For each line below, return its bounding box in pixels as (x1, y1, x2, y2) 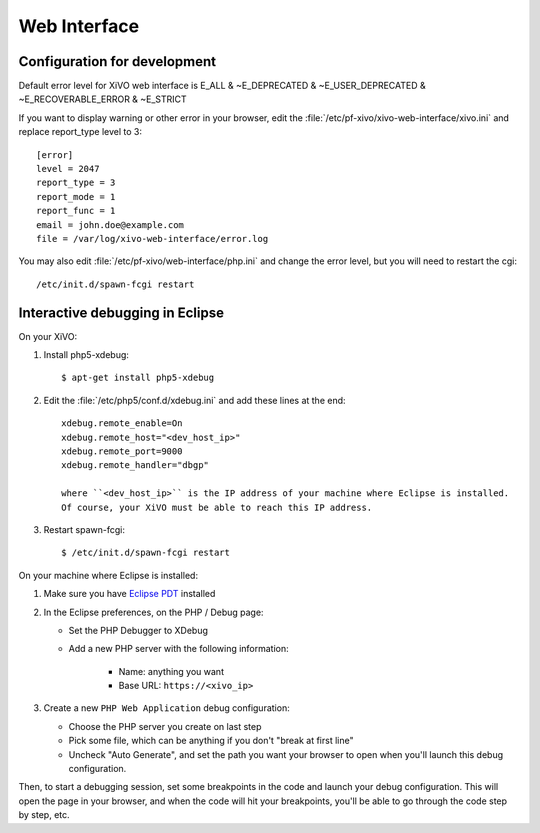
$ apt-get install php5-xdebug (61, 372, 215, 384)
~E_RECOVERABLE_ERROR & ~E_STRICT (18, 93, 187, 105)
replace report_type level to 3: (18, 126, 142, 138)
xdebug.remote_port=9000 (61, 446, 183, 457)
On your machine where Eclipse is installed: (18, 569, 199, 581)
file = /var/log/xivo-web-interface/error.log (36, 233, 269, 244)
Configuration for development (18, 53, 217, 70)
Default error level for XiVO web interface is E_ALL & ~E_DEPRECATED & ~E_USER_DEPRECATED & (18, 80, 427, 92)
